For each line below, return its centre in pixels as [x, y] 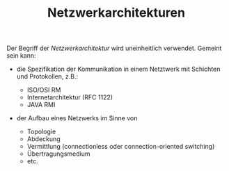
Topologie [41, 132]
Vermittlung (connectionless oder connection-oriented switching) [121, 147]
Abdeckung [44, 139]
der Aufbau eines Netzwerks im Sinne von [77, 118]
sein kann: [21, 56]
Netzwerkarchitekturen [116, 13]
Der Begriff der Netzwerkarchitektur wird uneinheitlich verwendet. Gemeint [114, 48]
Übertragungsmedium [58, 154]
